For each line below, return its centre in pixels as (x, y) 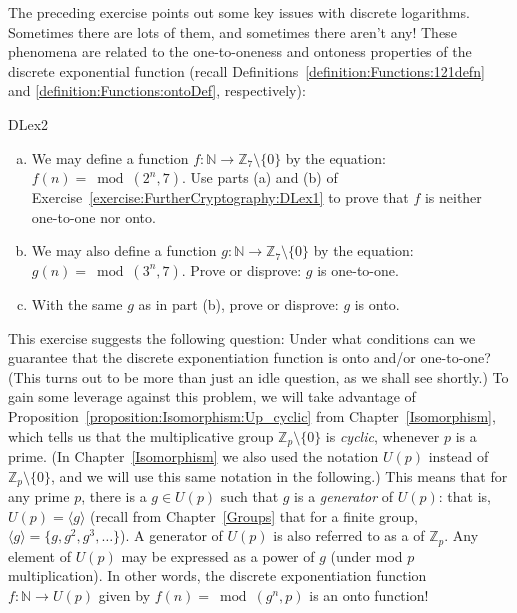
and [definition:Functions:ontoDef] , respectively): (157, 90)
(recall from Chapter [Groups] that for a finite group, (253, 515)
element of (39, 555)
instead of (458, 455)
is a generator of (344, 496)
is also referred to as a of (349, 535)
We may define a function (110, 157)
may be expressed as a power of (218, 555)
